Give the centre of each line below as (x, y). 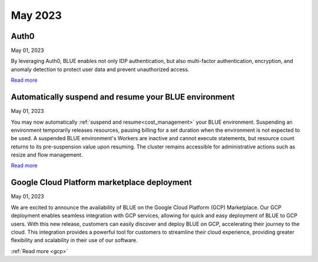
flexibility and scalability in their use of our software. (74, 240)
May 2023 (36, 15)
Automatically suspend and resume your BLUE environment (123, 97)
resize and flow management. (47, 155)
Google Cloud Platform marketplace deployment (101, 183)
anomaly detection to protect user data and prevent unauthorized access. (100, 69)
